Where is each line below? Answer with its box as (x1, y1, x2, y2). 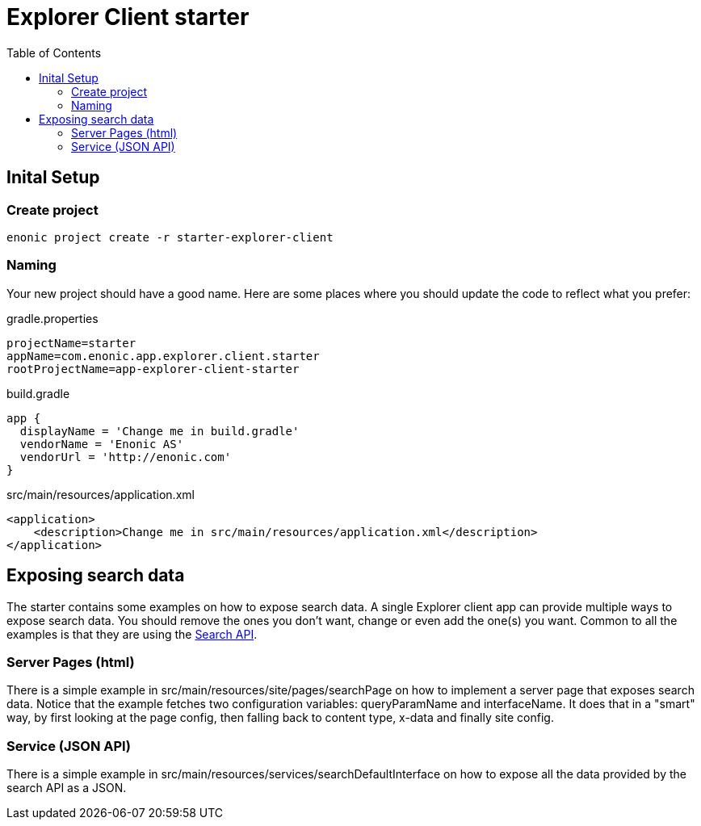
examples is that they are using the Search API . (6, 627, 258, 641)
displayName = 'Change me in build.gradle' (19, 424, 300, 438)
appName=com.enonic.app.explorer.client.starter (6, 349, 320, 363)
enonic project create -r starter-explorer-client (6, 230, 334, 244)
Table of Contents (6, 45, 102, 60)
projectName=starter (6, 336, 136, 350)
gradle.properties (6, 311, 99, 325)
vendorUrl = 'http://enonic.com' (19, 450, 232, 463)
